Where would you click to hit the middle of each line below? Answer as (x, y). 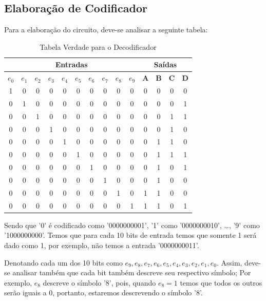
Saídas (165, 64)
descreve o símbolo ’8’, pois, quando (99, 282)
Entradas (71, 64)
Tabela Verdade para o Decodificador (98, 46)
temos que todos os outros (221, 282)
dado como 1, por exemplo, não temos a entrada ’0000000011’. (102, 245)
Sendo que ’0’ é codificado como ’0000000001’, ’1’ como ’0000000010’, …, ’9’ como (132, 225)
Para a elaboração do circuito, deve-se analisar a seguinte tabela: (106, 30)
